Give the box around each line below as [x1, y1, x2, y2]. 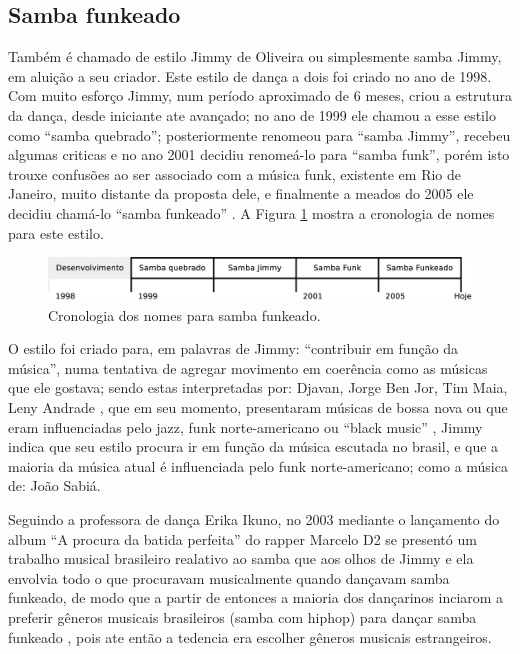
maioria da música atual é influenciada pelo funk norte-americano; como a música [8, 455, 508, 476]
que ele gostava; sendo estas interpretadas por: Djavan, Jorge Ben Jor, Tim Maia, [8, 377, 508, 398]
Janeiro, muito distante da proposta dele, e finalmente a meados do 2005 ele [8, 183, 474, 204]
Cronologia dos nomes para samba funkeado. [48, 304, 321, 325]
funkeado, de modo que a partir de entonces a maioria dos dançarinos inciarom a [8, 587, 504, 608]
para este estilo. [8, 222, 104, 243]
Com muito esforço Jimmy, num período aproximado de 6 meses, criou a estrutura [8, 85, 512, 106]
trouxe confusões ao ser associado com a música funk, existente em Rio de [8, 163, 462, 184]
